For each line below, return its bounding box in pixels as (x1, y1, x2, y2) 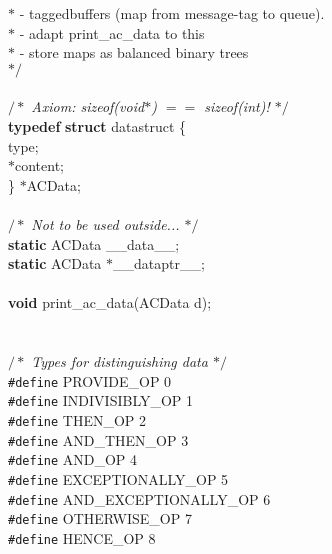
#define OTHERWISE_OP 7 (8, 508, 192, 529)
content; (15, 155, 64, 176)
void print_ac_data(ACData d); (8, 292, 212, 313)
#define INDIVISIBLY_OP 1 (8, 390, 194, 411)
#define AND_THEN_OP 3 (8, 429, 189, 450)
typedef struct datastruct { (8, 115, 187, 136)
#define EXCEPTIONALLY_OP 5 (8, 468, 229, 489)
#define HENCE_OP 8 (8, 527, 156, 548)
